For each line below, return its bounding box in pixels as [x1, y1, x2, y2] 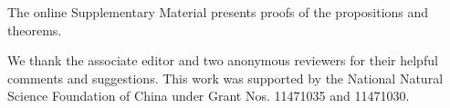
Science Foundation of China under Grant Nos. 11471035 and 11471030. [7, 86, 410, 105]
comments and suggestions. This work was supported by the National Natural [7, 68, 444, 87]
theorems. [7, 20, 62, 39]
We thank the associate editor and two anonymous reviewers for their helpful [7, 51, 438, 70]
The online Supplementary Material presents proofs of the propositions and [7, 3, 429, 21]
